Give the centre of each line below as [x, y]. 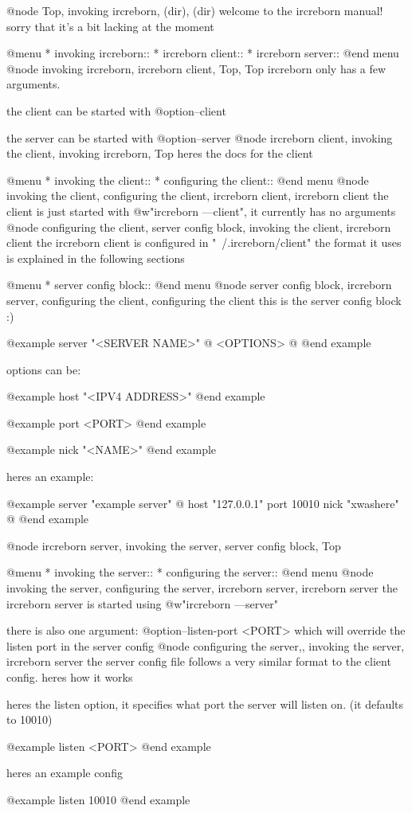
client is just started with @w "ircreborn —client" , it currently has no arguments [201, 211]
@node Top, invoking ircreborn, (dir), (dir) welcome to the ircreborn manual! [195, 10]
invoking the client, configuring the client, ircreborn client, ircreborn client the [198, 195]
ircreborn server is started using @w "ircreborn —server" [143, 603]
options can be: [44, 369]
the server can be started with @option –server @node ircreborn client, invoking [200, 137]
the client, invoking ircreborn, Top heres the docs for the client [160, 153]
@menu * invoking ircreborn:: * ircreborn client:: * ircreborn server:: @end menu [203, 53]
